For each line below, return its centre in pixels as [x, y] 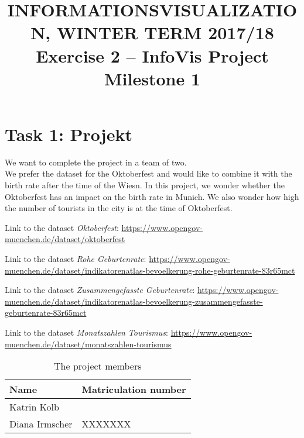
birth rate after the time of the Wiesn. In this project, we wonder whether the [145, 185]
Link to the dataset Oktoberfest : [62, 227]
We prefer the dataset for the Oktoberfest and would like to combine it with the [148, 173]
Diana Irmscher [41, 424]
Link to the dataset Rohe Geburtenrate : [76, 259]
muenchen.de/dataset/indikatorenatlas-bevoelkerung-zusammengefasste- [134, 301]
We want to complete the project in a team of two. [96, 162]
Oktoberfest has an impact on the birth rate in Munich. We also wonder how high [152, 196]
